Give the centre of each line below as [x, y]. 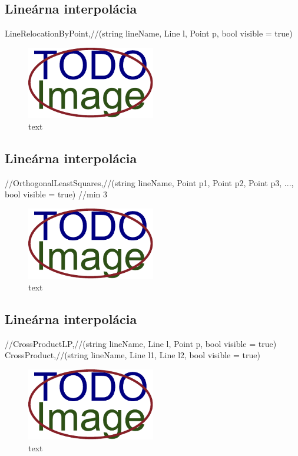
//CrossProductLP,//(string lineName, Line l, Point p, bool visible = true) [141, 343]
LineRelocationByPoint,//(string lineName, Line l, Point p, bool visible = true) [149, 33]
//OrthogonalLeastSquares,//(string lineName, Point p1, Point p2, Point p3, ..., [149, 182]
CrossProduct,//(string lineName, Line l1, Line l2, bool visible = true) [133, 355]
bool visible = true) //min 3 [56, 194]
